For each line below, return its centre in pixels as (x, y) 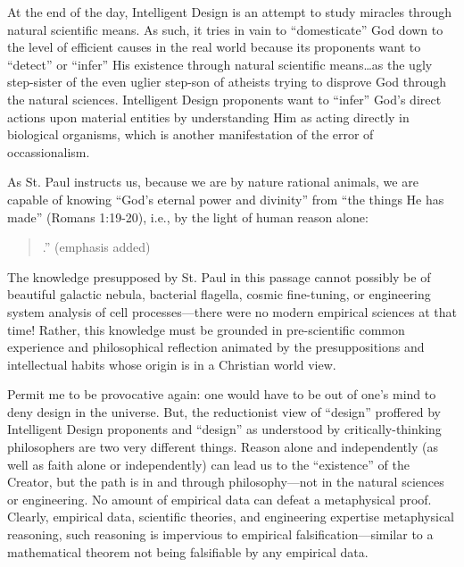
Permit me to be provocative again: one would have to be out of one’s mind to (222, 394)
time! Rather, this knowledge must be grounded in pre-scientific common (206, 329)
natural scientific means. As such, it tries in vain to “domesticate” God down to (225, 29)
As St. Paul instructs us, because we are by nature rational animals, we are (213, 182)
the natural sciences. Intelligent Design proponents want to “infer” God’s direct (224, 99)
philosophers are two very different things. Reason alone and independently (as (223, 447)
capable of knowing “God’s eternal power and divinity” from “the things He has (226, 199)
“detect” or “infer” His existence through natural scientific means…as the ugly (220, 64)
